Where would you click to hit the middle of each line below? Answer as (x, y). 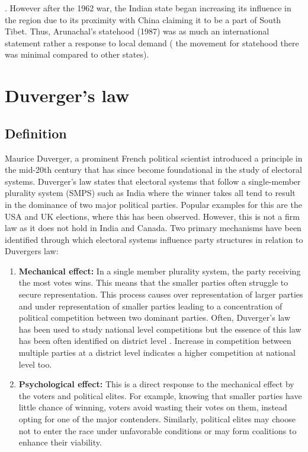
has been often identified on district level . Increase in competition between (155, 341)
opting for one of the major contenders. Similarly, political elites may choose (157, 419)
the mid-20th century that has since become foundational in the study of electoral (153, 170)
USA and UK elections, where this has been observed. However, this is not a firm (152, 216)
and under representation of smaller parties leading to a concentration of (150, 306)
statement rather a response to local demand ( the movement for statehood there (152, 42)
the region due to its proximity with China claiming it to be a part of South (143, 19)
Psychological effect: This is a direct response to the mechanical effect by (156, 384)
